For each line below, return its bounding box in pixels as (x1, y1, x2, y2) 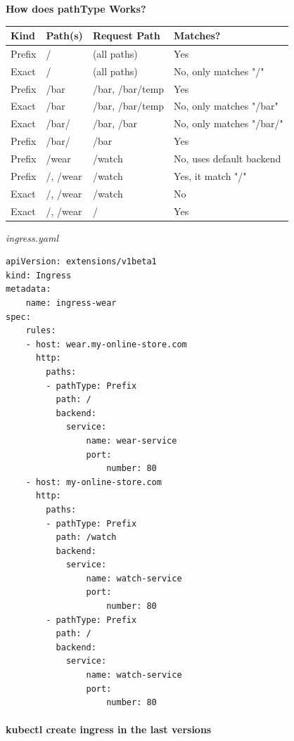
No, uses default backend (174, 151, 281, 165)
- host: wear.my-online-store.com (25, 339, 187, 349)
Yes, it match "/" (174, 168, 247, 183)
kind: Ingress (6, 270, 72, 281)
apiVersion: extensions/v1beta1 (6, 257, 157, 267)
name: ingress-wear (25, 298, 117, 308)
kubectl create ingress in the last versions (6, 722, 212, 737)
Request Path (92, 28, 160, 43)
